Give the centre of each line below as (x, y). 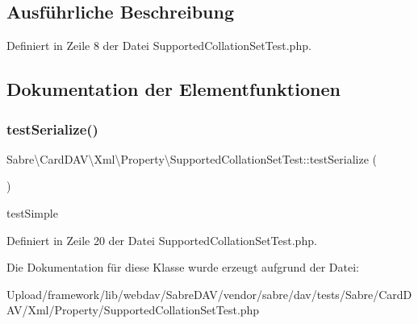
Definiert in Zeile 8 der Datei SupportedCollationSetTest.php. (159, 46)
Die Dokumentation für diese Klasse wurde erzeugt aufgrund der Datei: (183, 267)
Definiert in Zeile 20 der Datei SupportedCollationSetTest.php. (162, 240)
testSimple (32, 212)
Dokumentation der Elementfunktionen (173, 89)
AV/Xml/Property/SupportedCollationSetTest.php (133, 310)
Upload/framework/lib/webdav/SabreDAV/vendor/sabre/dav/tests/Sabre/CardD (209, 294)
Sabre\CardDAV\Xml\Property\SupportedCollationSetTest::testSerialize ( (192, 158)
